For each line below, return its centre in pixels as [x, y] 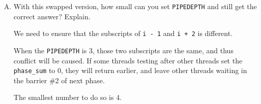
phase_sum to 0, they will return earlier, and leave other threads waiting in [130, 70]
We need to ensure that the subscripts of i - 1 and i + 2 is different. [123, 33]
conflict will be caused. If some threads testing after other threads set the [128, 60]
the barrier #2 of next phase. [59, 80]
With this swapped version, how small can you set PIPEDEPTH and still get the [135, 6]
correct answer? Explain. [52, 16]
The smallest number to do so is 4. [68, 97]
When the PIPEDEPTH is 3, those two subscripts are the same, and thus [123, 50]
